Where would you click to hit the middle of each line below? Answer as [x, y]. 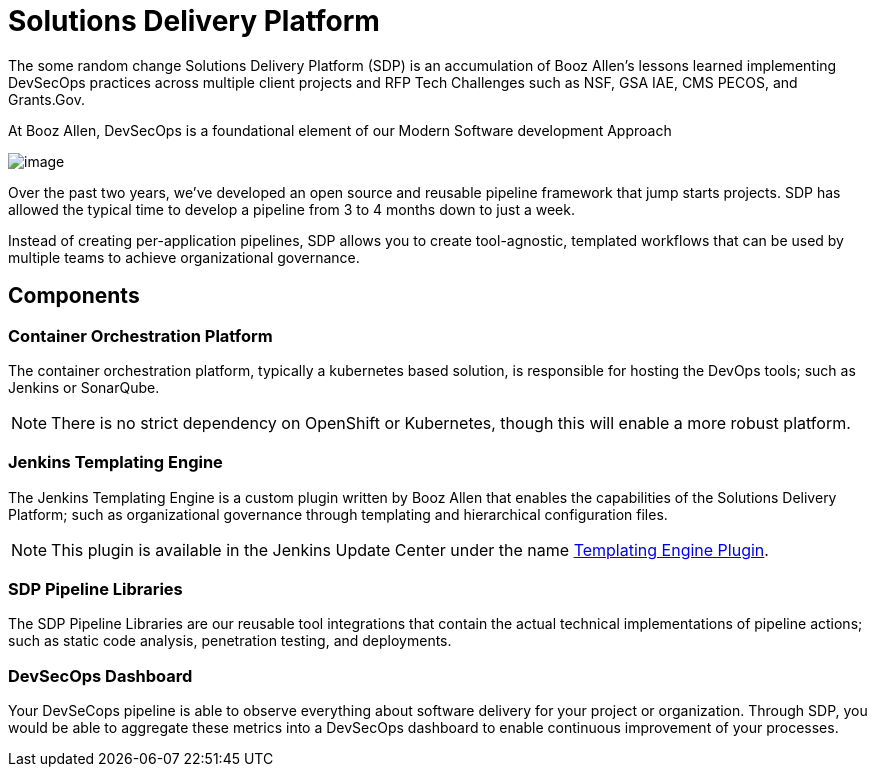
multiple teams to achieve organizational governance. [184, 257]
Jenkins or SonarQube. [84, 387]
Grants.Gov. [46, 99]
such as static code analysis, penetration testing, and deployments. [230, 641]
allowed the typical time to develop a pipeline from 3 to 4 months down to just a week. [291, 209]
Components [74, 296]
